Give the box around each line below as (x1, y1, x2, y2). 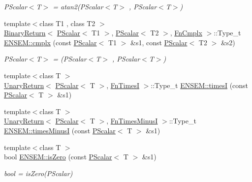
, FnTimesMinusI (106, 116, 158, 126)
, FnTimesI (106, 80, 139, 90)
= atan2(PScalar (53, 1, 103, 11)
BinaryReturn (4, 28, 46, 38)
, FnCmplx (170, 28, 202, 38)
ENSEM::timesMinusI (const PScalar (4, 125, 116, 135)
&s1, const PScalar (130, 37, 188, 47)
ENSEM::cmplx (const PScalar (4, 37, 97, 47)
